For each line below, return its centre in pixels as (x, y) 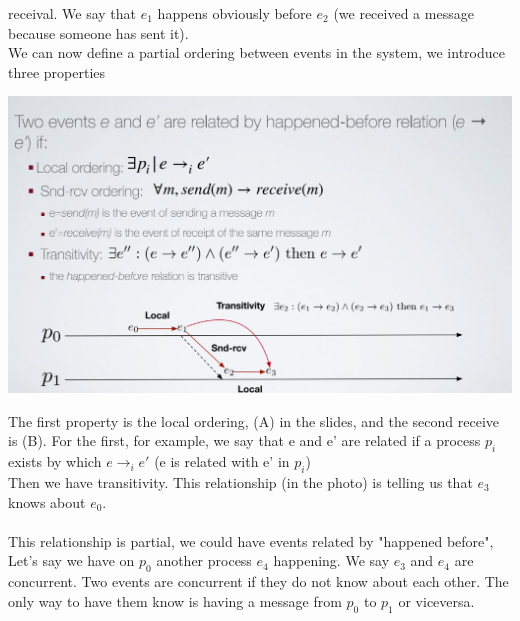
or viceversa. (436, 600)
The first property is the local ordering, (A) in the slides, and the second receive (253, 420)
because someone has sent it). (98, 32)
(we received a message (403, 13)
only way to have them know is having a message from (175, 600)
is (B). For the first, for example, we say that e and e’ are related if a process (244, 440)
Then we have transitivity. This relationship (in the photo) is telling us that (240, 481)
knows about (47, 501)
